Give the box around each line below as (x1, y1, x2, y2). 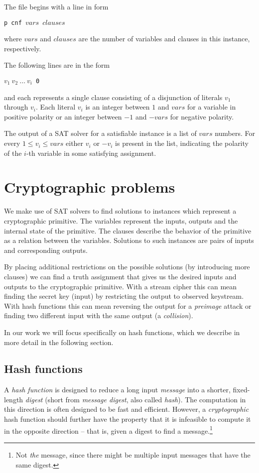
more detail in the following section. (4, 337, 114, 347)
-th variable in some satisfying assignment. (26, 147, 156, 158)
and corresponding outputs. (4, 244, 88, 255)
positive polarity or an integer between (4, 111, 122, 121)
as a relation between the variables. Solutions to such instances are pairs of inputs (4, 235, 254, 245)
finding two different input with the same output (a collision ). (4, 310, 193, 321)
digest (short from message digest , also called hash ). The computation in (25, 394, 246, 404)
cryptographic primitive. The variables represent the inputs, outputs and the (4, 215, 238, 226)
